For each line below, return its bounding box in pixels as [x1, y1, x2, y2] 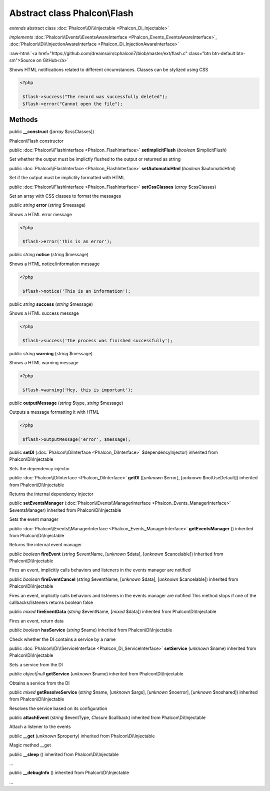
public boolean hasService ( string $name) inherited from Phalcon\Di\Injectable [9, 627, 172, 633]
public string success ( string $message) [9, 301, 93, 307]
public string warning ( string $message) [9, 350, 92, 356]
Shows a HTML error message [9, 211, 72, 217]
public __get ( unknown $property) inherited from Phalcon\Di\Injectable [9, 733, 155, 739]
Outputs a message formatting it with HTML [9, 409, 99, 415]
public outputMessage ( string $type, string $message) [9, 400, 123, 406]
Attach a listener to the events [9, 723, 71, 730]
